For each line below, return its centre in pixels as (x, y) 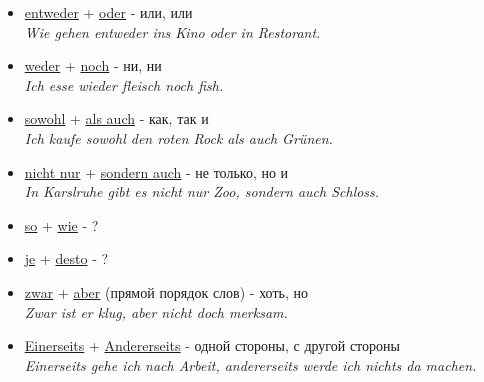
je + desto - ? (66, 258)
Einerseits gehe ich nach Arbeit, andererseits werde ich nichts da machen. (250, 364)
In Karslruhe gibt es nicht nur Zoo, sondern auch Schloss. (202, 191)
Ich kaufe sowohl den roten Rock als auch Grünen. (178, 137)
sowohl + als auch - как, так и (116, 118)
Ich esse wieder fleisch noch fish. (124, 84)
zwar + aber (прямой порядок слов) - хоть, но (166, 291)
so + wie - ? (61, 224)
